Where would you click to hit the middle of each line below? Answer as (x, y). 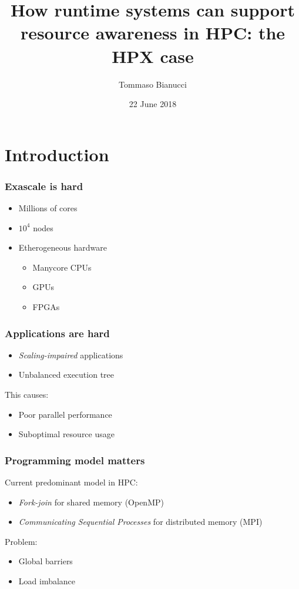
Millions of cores (48, 208)
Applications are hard (57, 333)
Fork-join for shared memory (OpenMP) (91, 502)
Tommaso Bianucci (153, 84)
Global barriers (46, 561)
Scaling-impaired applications (71, 355)
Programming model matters (75, 460)
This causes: (27, 395)
